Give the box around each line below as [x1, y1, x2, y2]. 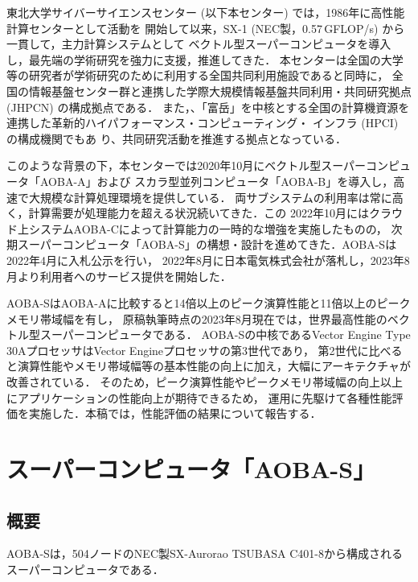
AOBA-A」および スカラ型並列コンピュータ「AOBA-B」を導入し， [39, 172, 394, 189]
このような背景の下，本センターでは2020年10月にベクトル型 [6, 157, 322, 174]
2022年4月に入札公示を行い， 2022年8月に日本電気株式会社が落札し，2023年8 [6, 251, 410, 268]
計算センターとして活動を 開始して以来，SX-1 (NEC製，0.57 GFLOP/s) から [6, 19, 405, 36]
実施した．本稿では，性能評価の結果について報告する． [28, 405, 322, 422]
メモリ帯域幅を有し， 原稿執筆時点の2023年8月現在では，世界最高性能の [6, 310, 387, 327]
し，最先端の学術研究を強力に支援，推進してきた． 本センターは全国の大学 [6, 51, 404, 68]
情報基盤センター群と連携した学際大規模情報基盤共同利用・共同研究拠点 [28, 82, 412, 99]
